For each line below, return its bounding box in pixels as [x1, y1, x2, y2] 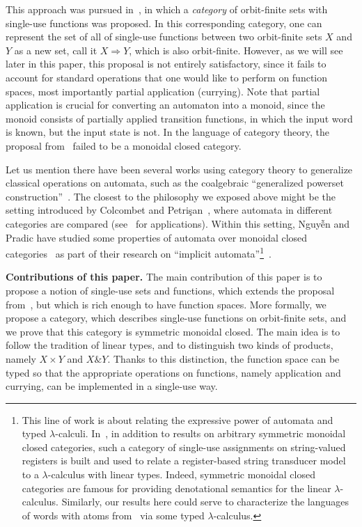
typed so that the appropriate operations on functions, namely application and [6, 365, 341, 379]
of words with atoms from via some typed [22, 508, 205, 522]
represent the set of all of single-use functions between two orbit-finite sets [6, 29, 322, 44]
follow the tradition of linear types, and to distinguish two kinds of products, [6, 338, 333, 352]
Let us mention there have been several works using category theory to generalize [6, 162, 353, 176]
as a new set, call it [14, 42, 97, 57]
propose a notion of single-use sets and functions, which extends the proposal [6, 283, 335, 297]
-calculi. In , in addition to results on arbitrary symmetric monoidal [55, 426, 346, 441]
